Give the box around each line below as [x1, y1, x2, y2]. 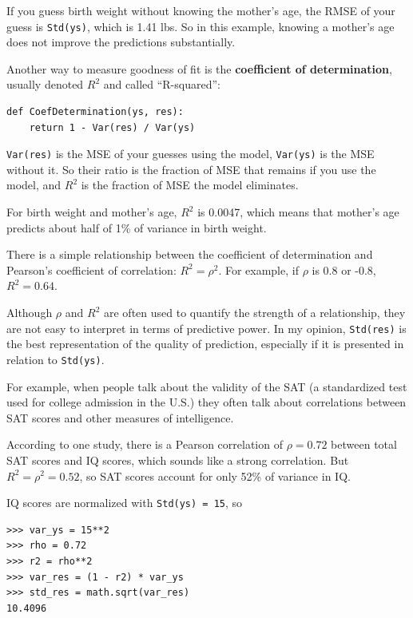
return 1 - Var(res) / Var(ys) [29, 121, 196, 133]
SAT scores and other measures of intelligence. [6, 409, 234, 426]
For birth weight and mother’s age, [6, 204, 177, 220]
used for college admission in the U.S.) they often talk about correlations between [6, 394, 407, 410]
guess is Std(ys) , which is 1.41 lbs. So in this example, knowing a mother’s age [6, 18, 395, 34]
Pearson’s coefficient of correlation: [6, 261, 177, 278]
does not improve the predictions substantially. [6, 34, 236, 50]
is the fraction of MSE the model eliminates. [81, 176, 299, 193]
